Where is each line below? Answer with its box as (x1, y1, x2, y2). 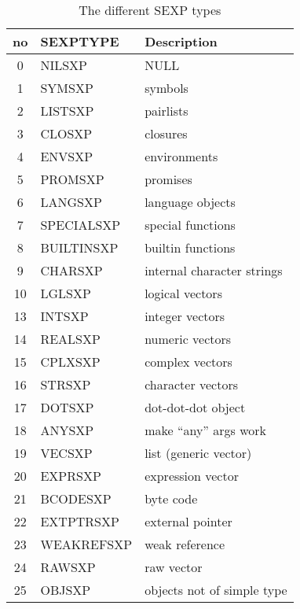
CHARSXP (40, 261, 103, 279)
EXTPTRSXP (40, 512, 119, 530)
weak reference (145, 535, 225, 553)
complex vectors (145, 352, 232, 371)
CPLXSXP (40, 352, 101, 371)
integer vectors (145, 307, 225, 325)
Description (145, 32, 218, 50)
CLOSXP (40, 124, 93, 142)
